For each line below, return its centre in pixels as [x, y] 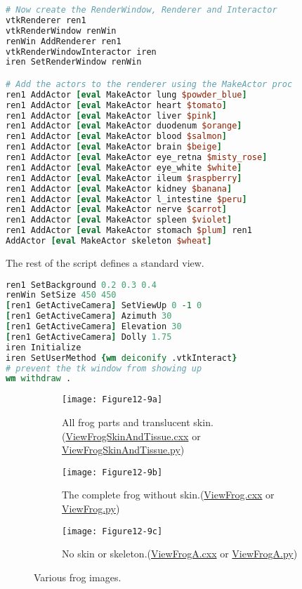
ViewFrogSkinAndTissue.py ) [123, 450]
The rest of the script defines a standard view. [105, 262]
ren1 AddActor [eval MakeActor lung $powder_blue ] [126, 94]
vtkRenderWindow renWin [61, 31]
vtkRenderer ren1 [46, 20]
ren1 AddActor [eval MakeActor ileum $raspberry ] [124, 178]
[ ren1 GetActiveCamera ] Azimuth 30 [89, 316]
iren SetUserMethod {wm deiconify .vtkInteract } [122, 358]
